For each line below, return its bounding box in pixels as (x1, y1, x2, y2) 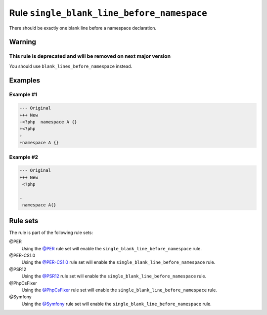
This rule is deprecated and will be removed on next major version (9, 53, 171, 60)
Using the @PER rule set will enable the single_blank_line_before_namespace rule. (21, 245, 202, 251)
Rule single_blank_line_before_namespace (9, 7, 207, 18)
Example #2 (9, 154, 39, 160)
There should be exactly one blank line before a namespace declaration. (9, 25, 157, 31)
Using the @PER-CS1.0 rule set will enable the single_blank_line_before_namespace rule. (21, 259, 216, 265)
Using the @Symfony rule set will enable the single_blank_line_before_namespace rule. (21, 301, 212, 307)
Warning (9, 38, 37, 46)
